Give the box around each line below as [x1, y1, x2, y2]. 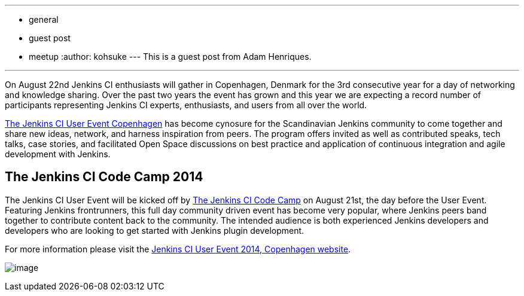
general [29, 14, 59, 25]
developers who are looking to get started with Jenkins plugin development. [5, 225, 304, 236]
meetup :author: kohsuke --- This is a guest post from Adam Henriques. [29, 51, 312, 62]
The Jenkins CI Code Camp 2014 [5, 169, 203, 185]
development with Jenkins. [5, 149, 111, 159]
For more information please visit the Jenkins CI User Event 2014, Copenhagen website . [5, 243, 351, 254]
